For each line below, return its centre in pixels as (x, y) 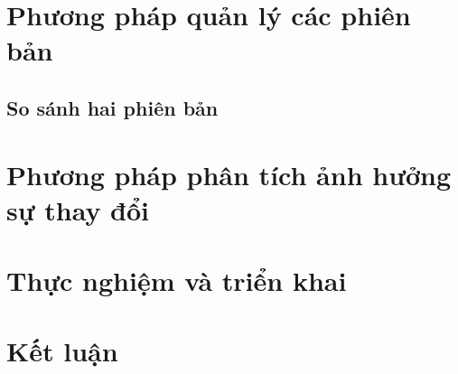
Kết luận (62, 351)
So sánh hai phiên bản (112, 107)
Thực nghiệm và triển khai (177, 280)
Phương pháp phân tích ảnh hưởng (229, 174)
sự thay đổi (78, 209)
